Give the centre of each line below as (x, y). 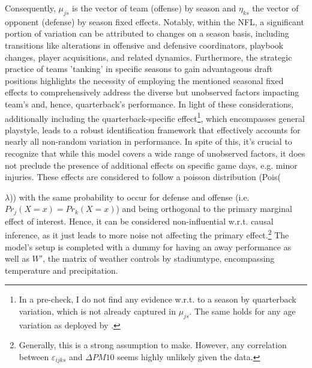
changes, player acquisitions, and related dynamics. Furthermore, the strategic (148, 57)
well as (17, 258)
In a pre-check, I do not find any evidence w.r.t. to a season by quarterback (157, 299)
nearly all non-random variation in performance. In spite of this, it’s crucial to (148, 141)
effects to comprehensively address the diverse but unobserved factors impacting (152, 92)
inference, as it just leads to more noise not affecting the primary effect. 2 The (147, 234)
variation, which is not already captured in (97, 311)
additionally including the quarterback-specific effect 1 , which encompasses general (155, 117)
